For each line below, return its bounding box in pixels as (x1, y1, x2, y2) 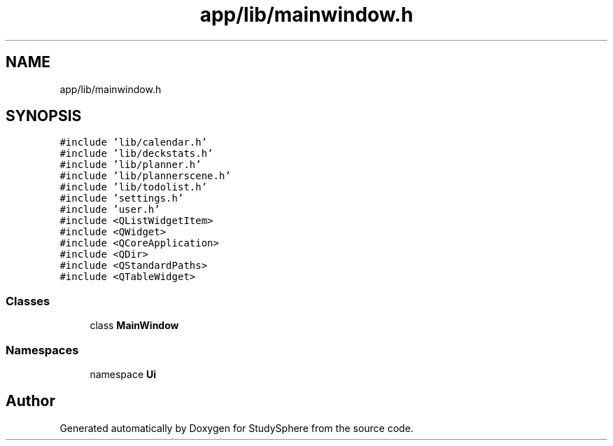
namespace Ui (90, 368, 157, 380)
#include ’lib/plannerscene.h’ (59, 170, 231, 182)
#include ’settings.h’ (59, 193, 184, 204)
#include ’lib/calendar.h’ (59, 137, 208, 148)
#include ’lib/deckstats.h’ (59, 148, 213, 160)
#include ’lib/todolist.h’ (59, 181, 208, 193)
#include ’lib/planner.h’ (59, 159, 202, 171)
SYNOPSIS (6, 107, 82, 125)
